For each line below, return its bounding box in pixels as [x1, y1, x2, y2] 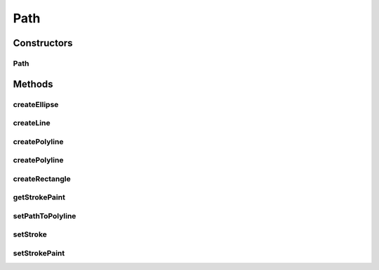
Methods [13, 78, 53, 90]
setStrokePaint [13, 248, 65, 258]
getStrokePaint [13, 192, 66, 202]
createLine [13, 118, 51, 128]
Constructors [13, 37, 73, 49]
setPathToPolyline [13, 211, 77, 220]
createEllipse [13, 99, 59, 109]
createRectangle [13, 173, 72, 183]
